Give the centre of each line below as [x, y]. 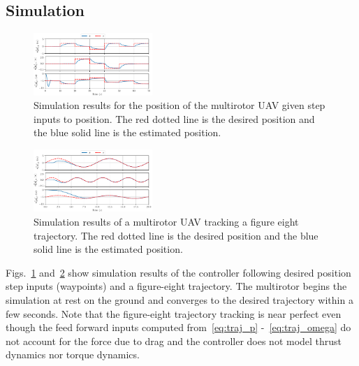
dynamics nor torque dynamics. [73, 354]
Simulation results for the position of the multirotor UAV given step [179, 105]
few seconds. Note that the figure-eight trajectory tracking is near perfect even [174, 313]
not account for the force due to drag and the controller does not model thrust [174, 341]
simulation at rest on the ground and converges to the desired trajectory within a [179, 299]
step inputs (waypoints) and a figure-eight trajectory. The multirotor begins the [176, 286]
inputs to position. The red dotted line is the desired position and [174, 118]
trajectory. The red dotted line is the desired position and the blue [176, 235]
